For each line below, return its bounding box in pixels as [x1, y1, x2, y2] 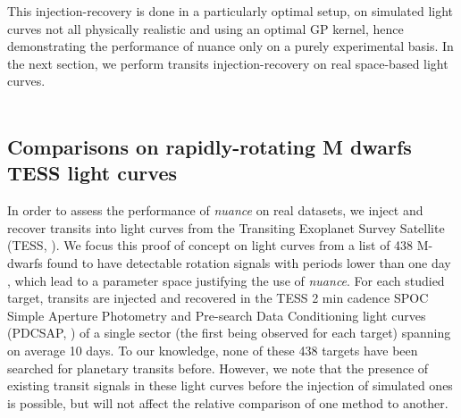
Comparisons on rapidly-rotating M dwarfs [7, 132, 412, 160]
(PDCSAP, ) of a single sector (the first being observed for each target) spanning [7, 323, 451, 342]
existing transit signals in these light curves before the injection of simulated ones [7, 376, 453, 395]
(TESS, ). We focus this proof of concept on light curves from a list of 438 [7, 236, 414, 255]
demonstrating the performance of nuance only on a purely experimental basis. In [7, 37, 454, 55]
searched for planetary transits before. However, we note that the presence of [7, 358, 429, 377]
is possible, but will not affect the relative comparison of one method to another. [7, 393, 448, 412]
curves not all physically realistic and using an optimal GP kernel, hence [7, 19, 404, 38]
